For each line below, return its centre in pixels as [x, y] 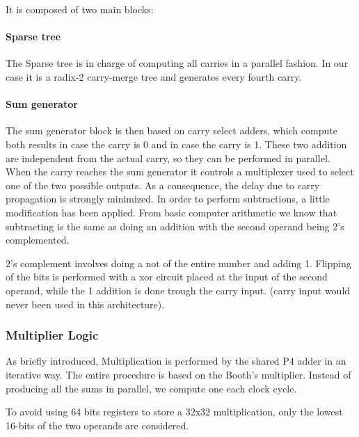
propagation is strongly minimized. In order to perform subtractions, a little [168, 199]
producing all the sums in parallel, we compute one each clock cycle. [151, 388]
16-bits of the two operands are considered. [97, 425]
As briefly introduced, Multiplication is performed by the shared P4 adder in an [176, 361]
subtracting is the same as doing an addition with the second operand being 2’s [175, 226]
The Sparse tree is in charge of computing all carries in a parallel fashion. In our [177, 63]
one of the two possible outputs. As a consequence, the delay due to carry [163, 185]
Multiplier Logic [52, 335]
